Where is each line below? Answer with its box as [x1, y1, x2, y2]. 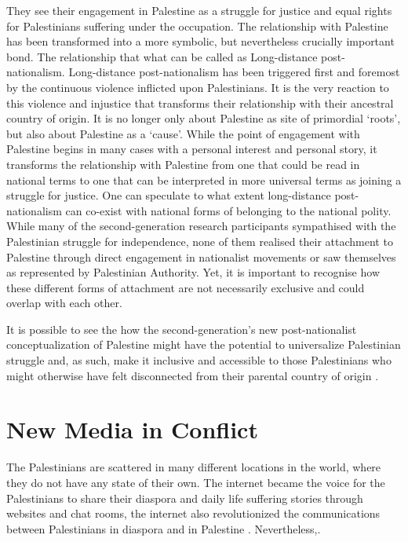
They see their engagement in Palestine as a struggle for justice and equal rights [6, 2, 392, 18]
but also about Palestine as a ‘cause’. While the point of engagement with [6, 125, 360, 141]
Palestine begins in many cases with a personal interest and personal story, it [6, 141, 377, 157]
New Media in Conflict [6, 413, 258, 445]
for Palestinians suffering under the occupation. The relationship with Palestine [6, 17, 388, 34]
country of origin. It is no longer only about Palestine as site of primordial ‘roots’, [6, 110, 401, 126]
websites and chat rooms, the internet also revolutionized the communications [6, 505, 381, 522]
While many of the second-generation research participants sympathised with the [6, 218, 396, 234]
